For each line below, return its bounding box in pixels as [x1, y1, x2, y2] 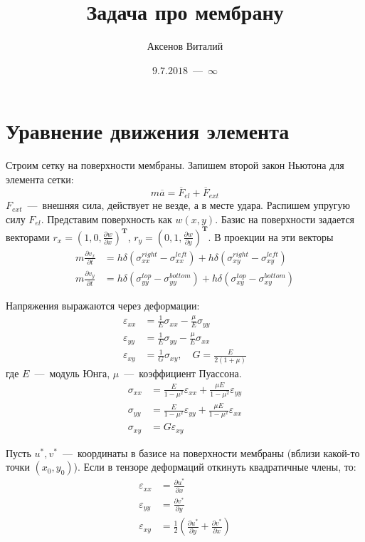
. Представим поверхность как [41, 211, 172, 226]
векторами [6, 229, 50, 244]
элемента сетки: [6, 171, 74, 186]
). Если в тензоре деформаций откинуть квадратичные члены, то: [73, 459, 356, 474]
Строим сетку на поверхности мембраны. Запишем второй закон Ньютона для [6, 158, 344, 173]
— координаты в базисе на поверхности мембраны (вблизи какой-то [62, 445, 360, 460]
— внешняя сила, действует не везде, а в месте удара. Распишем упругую [27, 198, 350, 213]
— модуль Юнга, [34, 365, 110, 380]
